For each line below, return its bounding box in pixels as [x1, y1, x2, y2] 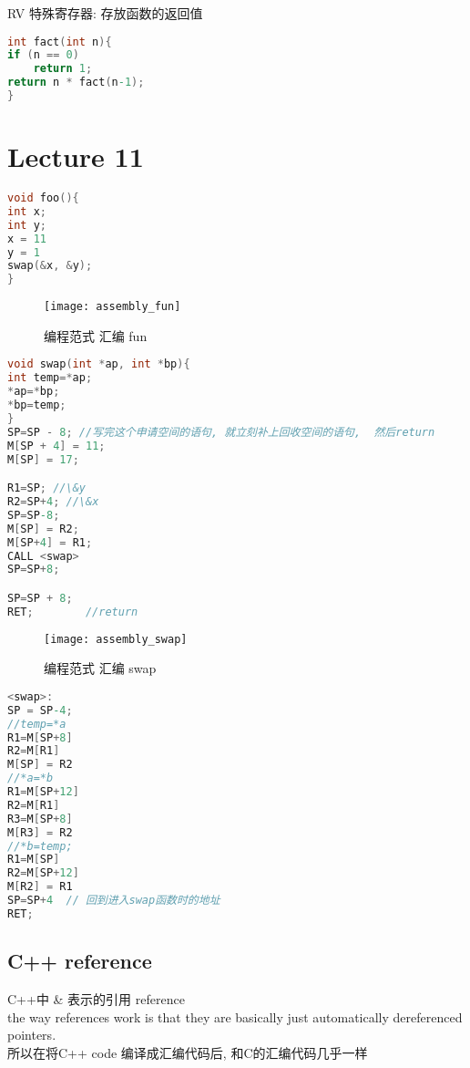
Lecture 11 [7, 138, 144, 175]
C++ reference [7, 947, 152, 975]
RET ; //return [7, 605, 138, 618]
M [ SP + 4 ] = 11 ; [7, 439, 106, 452]
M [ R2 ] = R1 [7, 880, 73, 894]
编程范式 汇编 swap [44, 658, 157, 678]
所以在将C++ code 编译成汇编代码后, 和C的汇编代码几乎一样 [7, 1042, 368, 1062]
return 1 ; [33, 62, 93, 76]
